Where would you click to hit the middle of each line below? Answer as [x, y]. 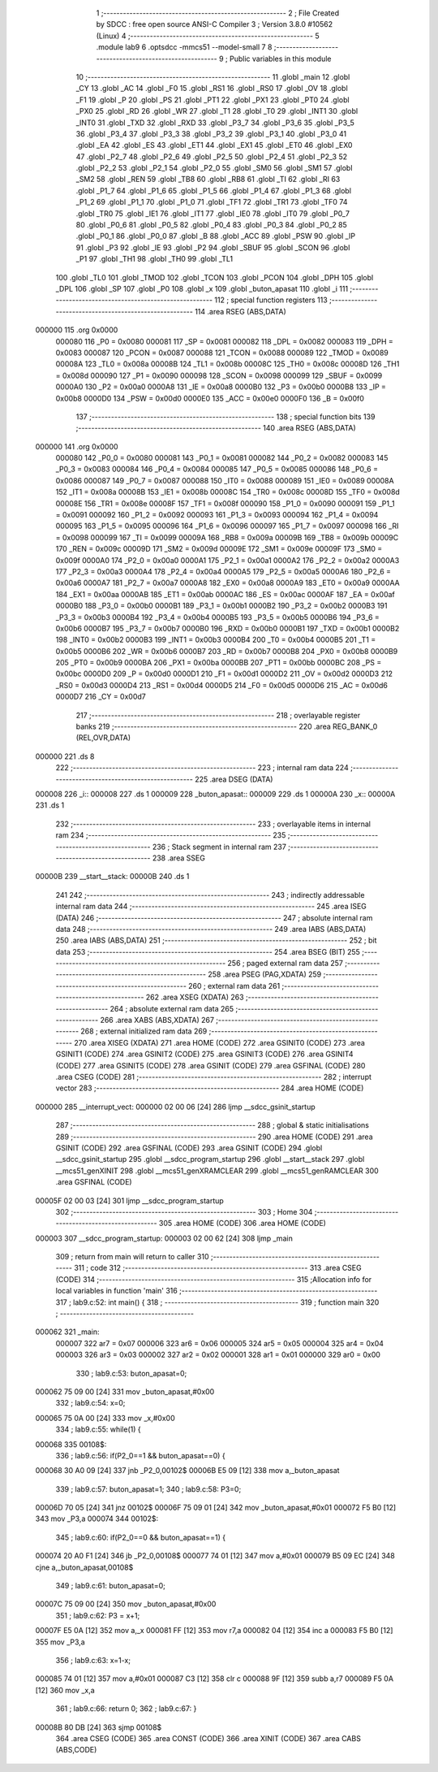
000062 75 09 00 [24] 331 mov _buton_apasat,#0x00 [125, 1391]
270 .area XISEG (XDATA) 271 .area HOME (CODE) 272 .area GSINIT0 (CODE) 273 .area [219, 1042]
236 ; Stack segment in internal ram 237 [219, 847]
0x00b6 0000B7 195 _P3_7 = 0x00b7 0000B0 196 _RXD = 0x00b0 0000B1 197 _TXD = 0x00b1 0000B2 [228, 628]
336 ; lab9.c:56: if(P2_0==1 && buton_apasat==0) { [141, 1455]
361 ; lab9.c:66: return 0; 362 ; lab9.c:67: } [126, 1709]
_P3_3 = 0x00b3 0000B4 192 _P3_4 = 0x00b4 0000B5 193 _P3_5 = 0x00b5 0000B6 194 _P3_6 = [218, 617]
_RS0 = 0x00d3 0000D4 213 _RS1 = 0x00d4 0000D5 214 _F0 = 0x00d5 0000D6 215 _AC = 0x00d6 [222, 685]
